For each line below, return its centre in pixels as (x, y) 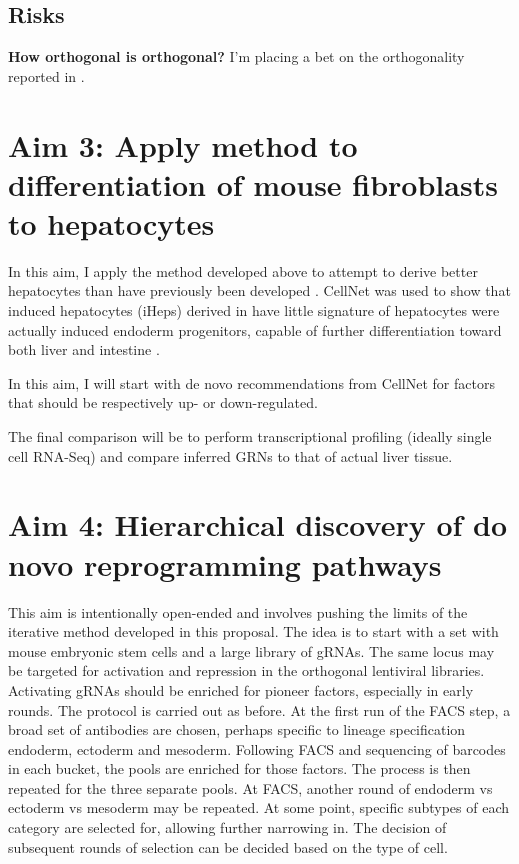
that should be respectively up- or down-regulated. (163, 402)
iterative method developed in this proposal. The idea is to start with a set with (253, 631)
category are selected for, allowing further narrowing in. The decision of (227, 827)
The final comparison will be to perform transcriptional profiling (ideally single (250, 436)
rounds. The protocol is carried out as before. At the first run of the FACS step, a (259, 709)
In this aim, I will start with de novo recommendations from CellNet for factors (251, 382)
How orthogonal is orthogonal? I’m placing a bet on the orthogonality (236, 56)
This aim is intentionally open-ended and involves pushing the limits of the (238, 611)
